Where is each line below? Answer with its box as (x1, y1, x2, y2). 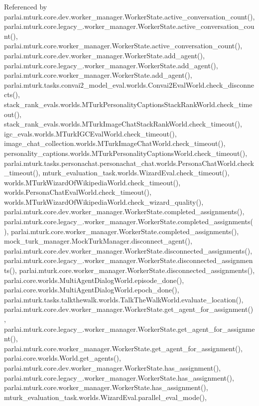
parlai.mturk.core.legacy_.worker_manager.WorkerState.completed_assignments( (4, 216, 253, 227)
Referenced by (4, 1, 47, 11)
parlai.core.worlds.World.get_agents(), (4, 353, 121, 363)
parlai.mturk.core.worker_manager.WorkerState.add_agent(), (4, 70, 192, 80)
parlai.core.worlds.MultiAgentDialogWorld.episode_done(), (4, 274, 184, 285)
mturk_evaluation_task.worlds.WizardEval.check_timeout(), (42, 167, 230, 178)
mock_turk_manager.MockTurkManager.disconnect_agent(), (4, 236, 192, 246)
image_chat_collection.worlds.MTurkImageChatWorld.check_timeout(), (4, 138, 226, 148)
